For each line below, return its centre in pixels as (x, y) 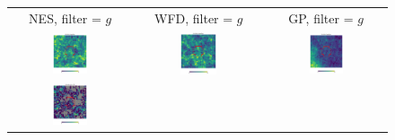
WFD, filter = (193, 17)
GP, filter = (321, 17)
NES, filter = (65, 17)
